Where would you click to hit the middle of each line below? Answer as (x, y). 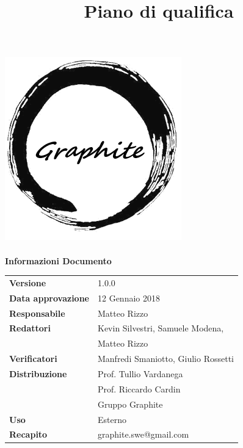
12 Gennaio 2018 (129, 298)
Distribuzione (38, 373)
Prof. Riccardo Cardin (139, 388)
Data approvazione (49, 298)
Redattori (30, 328)
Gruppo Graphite (130, 404)
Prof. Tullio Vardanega (140, 373)
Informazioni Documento (58, 260)
